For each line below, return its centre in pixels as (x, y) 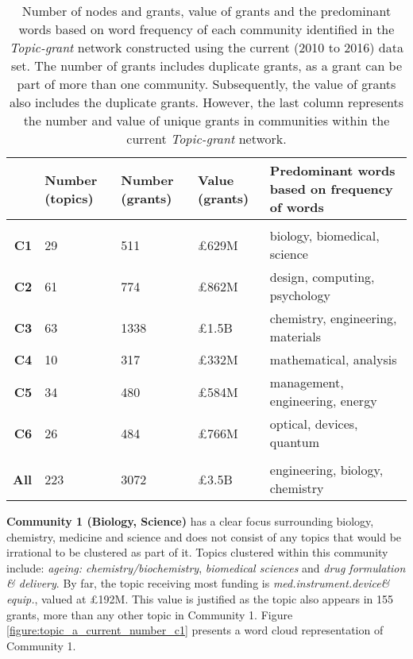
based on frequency (331, 189)
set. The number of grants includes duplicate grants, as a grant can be (206, 66)
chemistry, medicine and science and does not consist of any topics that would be (204, 536)
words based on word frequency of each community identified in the (206, 29)
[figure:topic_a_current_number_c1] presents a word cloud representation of (195, 630)
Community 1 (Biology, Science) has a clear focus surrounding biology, (190, 521)
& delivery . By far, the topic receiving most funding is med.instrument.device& (198, 583)
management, (307, 382)
